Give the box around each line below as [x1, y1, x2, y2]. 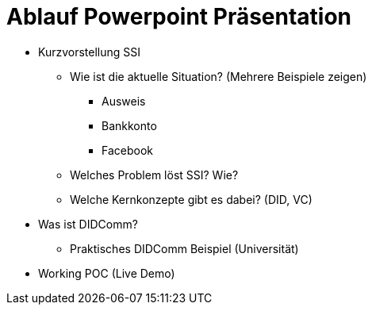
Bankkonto [102, 118, 157, 132]
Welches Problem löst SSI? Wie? [70, 167, 239, 182]
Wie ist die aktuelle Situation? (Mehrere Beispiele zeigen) [70, 69, 367, 83]
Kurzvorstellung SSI [38, 44, 141, 59]
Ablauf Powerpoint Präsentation [6, 3, 352, 30]
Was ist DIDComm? [38, 217, 138, 231]
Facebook [102, 143, 153, 157]
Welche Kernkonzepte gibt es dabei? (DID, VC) [70, 192, 313, 206]
